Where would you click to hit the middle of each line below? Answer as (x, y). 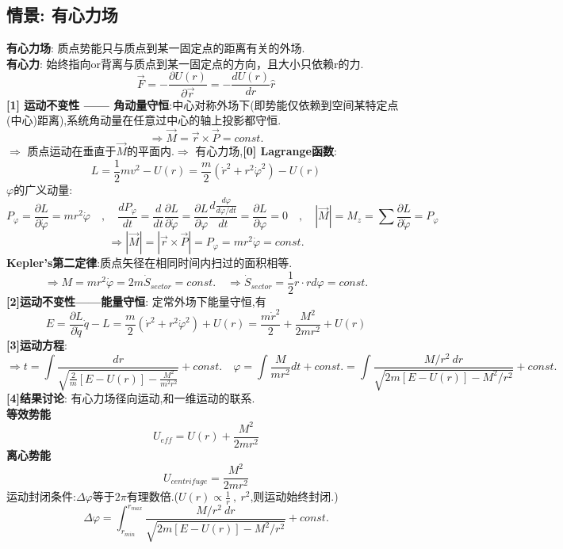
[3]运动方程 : (37, 345)
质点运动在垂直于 (72, 151)
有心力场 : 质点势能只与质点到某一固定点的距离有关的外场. (156, 48)
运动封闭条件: (41, 496)
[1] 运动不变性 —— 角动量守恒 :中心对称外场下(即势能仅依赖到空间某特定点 (203, 104)
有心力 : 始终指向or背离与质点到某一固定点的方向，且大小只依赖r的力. (185, 63)
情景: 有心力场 (62, 15)
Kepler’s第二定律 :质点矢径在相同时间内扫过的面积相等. (149, 263)
